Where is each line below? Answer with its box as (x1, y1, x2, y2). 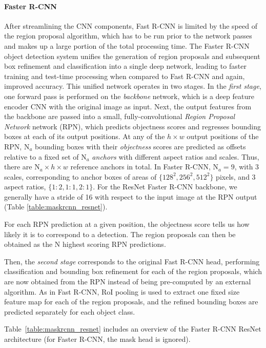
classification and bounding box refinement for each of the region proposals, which (4, 266, 262, 277)
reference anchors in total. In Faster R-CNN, (70, 161, 211, 172)
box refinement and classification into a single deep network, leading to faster (4, 61, 247, 71)
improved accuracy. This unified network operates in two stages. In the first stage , (4, 81, 261, 91)
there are (4, 161, 32, 172)
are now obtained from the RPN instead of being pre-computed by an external (4, 276, 251, 287)
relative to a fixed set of (4, 151, 79, 162)
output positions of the (187, 131, 259, 142)
